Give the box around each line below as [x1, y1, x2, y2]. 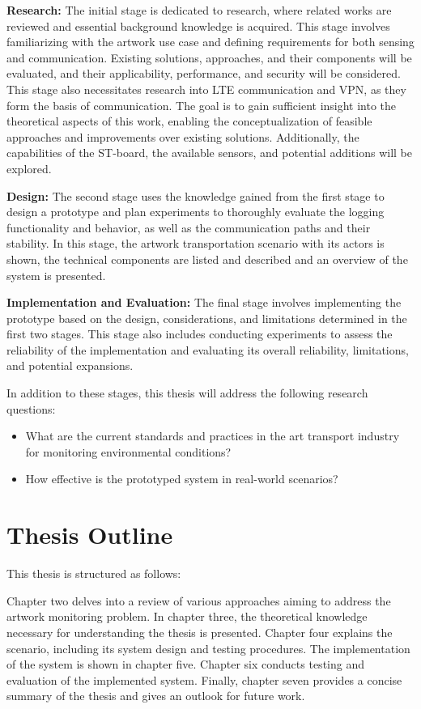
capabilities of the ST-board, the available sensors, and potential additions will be [6, 144, 413, 161]
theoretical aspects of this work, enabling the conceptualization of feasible [6, 113, 372, 129]
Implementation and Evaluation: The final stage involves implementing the [6, 294, 402, 311]
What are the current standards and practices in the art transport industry [25, 427, 400, 444]
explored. [6, 159, 52, 176]
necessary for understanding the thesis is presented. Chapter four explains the [6, 623, 393, 640]
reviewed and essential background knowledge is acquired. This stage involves [6, 17, 390, 34]
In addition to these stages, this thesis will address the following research [6, 384, 368, 401]
